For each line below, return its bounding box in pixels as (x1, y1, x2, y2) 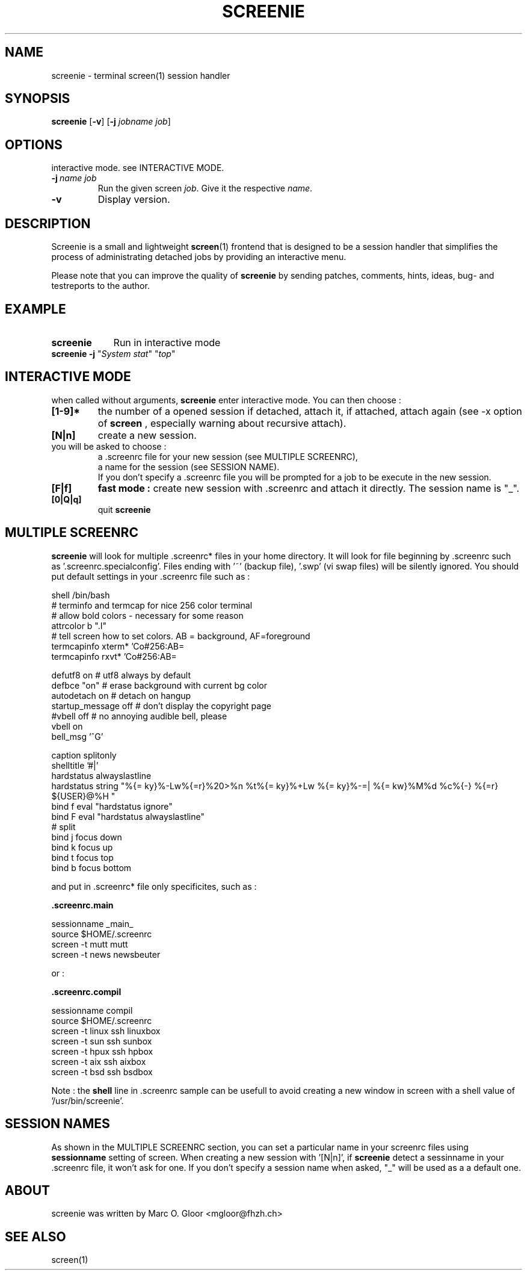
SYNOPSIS (5, 91, 70, 107)
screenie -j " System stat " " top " (51, 348, 176, 359)
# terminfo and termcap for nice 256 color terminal (51, 600, 253, 610)
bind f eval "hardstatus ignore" (51, 801, 173, 811)
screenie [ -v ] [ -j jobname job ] (51, 116, 171, 127)
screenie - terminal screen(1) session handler (51, 70, 230, 81)
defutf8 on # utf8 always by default (51, 669, 191, 680)
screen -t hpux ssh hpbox (51, 1046, 153, 1056)
